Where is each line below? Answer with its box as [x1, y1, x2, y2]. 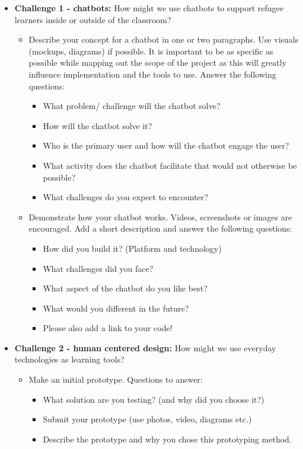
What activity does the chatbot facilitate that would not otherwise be [43, 159, 297, 171]
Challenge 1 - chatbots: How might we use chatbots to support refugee [14, 2, 284, 14]
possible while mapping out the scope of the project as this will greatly [28, 56, 287, 69]
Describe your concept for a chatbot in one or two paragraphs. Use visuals [28, 33, 299, 46]
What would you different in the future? [43, 302, 189, 314]
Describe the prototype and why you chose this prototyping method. [43, 432, 292, 445]
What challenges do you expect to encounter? [43, 191, 208, 203]
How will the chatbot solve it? [43, 119, 152, 132]
